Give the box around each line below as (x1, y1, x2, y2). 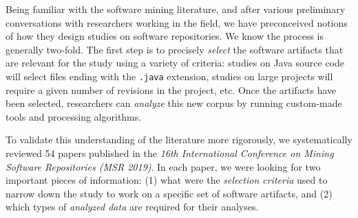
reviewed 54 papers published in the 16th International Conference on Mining (6, 146, 334, 160)
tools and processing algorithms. (6, 109, 142, 123)
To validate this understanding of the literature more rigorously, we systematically (6, 132, 352, 147)
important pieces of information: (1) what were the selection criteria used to (6, 173, 328, 187)
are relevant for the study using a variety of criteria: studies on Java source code (6, 56, 344, 70)
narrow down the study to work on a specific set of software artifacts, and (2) (6, 186, 333, 200)
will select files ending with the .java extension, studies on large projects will (6, 69, 333, 83)
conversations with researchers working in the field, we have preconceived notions (6, 15, 348, 29)
